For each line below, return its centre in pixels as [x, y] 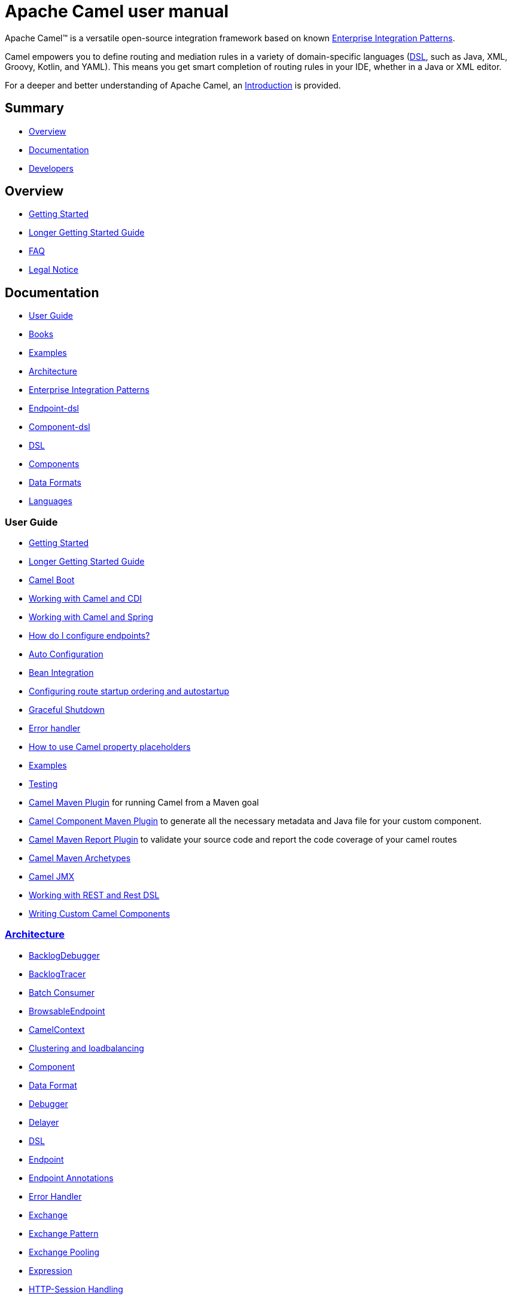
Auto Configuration [66, 654]
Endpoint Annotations [71, 1178]
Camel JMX [52, 877]
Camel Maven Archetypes [80, 858]
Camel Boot [52, 580]
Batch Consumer [62, 992]
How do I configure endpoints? [89, 636]
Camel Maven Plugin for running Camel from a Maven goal [144, 803]
